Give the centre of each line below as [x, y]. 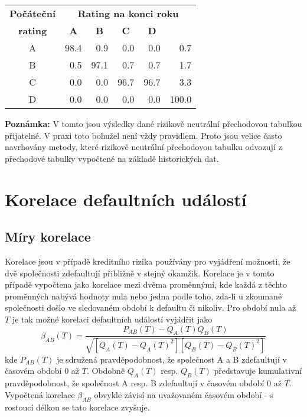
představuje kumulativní [258, 371]
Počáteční [32, 13]
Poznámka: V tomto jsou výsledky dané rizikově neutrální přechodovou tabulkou [153, 123]
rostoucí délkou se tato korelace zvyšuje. [77, 407]
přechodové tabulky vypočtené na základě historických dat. [112, 158]
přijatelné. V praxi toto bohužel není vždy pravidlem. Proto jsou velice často [143, 135]
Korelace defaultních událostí [126, 199]
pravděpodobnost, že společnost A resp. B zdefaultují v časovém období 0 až [143, 383]
